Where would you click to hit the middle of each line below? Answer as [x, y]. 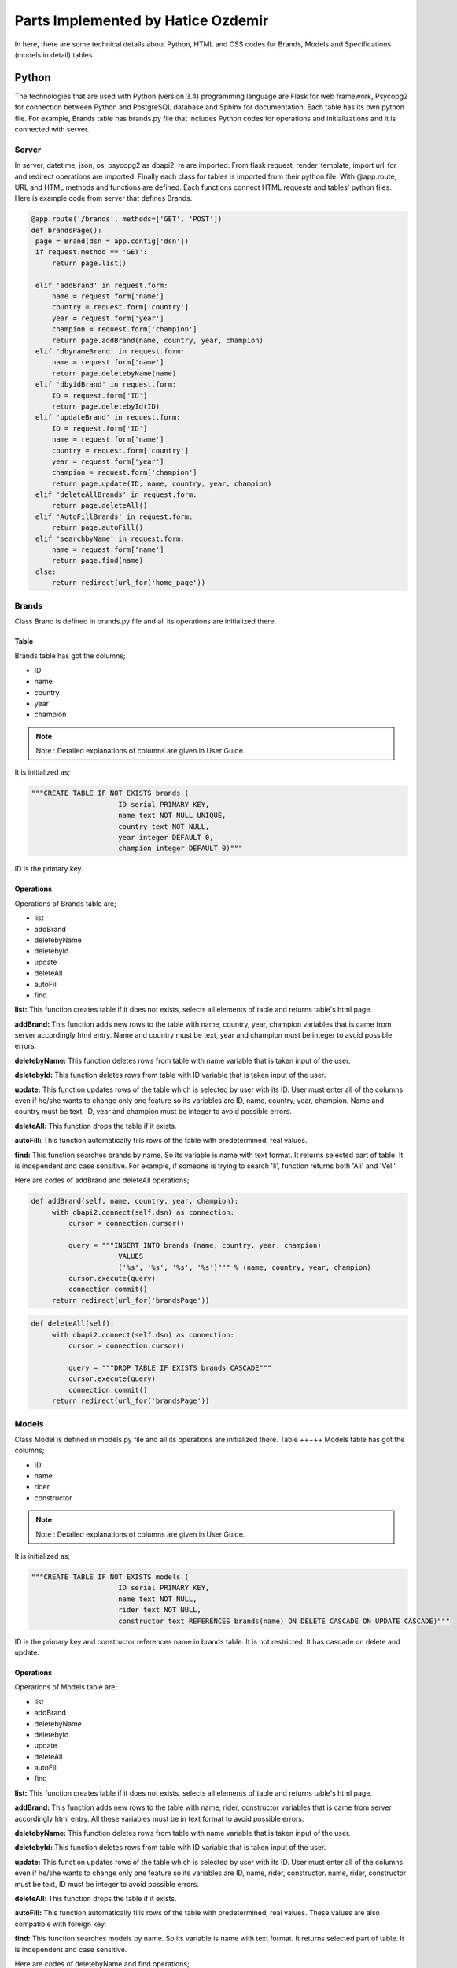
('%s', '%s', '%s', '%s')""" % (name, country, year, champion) [245, 1267]
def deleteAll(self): [73, 1324]
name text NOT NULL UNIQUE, [172, 816]
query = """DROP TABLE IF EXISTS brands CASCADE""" [170, 1368]
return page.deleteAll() [100, 505]
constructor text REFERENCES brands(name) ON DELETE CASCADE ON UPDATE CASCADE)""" [284, 1621]
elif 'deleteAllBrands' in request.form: [116, 495]
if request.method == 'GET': [92, 252]
